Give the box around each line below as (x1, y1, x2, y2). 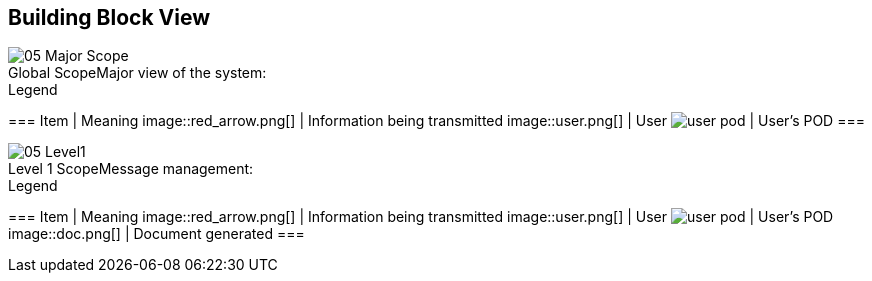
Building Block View (8, 5, 211, 30)
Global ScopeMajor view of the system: (8, 64, 267, 82)
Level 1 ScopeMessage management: (8, 160, 254, 178)
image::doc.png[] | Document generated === (8, 225, 305, 243)
